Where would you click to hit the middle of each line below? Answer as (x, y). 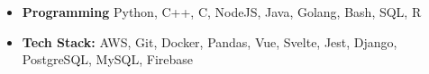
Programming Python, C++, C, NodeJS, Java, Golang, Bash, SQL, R (222, 12)
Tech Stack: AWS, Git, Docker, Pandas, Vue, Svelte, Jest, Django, (210, 41)
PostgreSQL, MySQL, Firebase (108, 59)
